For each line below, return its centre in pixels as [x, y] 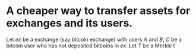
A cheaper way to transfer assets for [98, 11]
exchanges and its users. [69, 23]
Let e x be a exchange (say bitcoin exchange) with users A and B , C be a [94, 39]
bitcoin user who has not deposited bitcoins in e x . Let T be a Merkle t [91, 46]
